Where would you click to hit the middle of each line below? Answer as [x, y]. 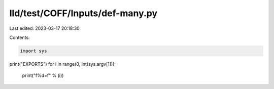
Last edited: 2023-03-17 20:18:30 [44, 28]
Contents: [20, 37]
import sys [33, 51]
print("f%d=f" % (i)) [43, 75]
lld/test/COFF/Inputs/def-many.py [83, 13]
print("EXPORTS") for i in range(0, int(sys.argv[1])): [63, 64]
